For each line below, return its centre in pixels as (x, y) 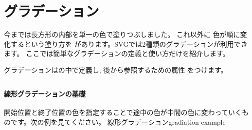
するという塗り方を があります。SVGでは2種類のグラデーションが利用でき (129, 44)
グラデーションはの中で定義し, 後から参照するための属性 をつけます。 (116, 69)
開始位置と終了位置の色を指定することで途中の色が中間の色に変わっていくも (126, 112)
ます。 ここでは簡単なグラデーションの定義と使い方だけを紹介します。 (117, 53)
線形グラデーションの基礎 (45, 93)
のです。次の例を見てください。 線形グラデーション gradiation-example (115, 121)
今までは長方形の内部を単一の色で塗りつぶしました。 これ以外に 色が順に (122, 34)
